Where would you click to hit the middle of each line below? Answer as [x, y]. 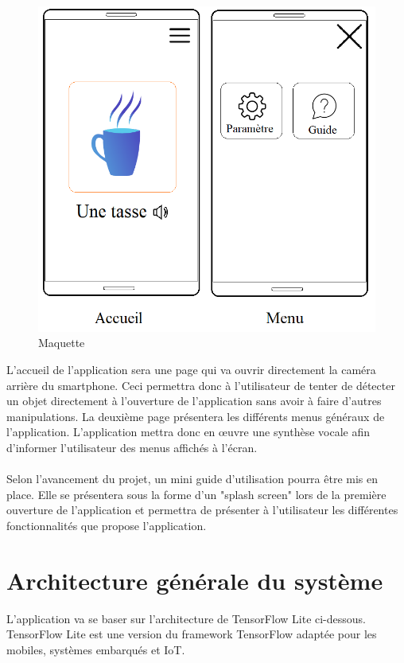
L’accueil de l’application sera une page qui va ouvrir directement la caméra [191, 369]
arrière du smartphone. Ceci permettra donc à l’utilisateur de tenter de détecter [201, 385]
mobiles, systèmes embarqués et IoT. [96, 649]
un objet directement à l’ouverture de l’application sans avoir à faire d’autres [194, 401]
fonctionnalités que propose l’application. [107, 525]
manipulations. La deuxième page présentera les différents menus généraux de [196, 416]
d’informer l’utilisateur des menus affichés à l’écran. [132, 447]
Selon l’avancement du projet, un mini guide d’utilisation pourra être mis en [192, 479]
